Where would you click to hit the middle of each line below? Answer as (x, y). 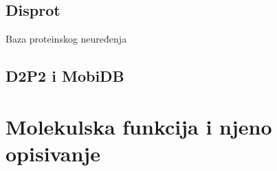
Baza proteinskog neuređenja (66, 39)
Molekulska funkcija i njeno (139, 126)
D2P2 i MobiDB (65, 76)
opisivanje (53, 153)
